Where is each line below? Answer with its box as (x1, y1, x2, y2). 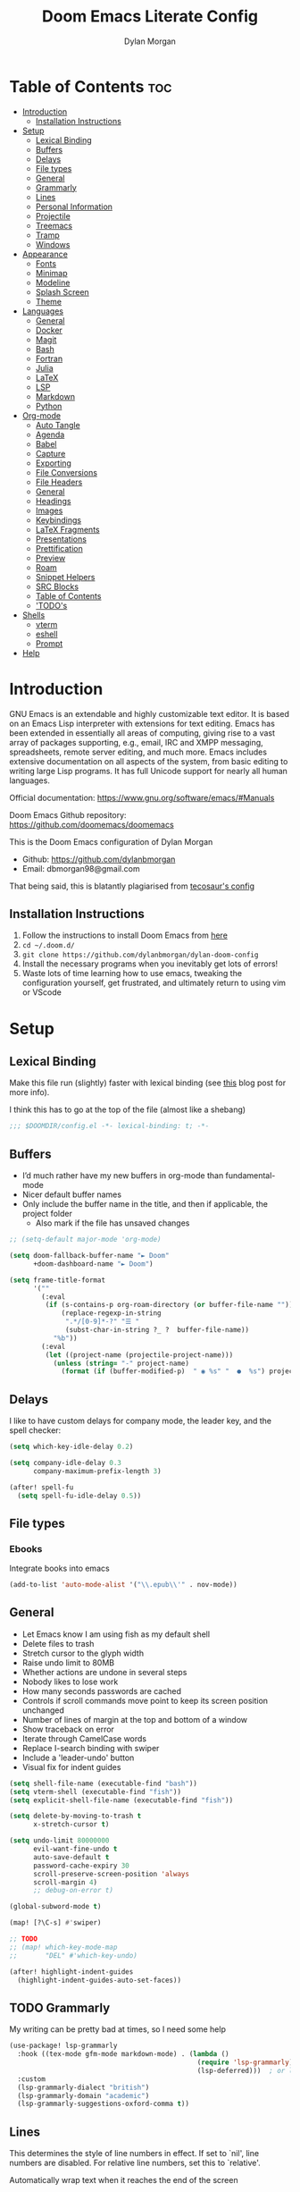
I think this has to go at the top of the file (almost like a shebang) (9, 1104, 246, 1115)
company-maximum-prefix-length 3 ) (32, 1466, 162, 1476)
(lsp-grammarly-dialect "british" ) (17, 2083, 150, 2092)
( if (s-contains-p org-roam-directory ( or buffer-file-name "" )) (45, 1301, 294, 1310)
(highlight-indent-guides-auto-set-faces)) (17, 1976, 181, 1985)
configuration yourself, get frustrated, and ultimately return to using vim (21, 977, 287, 989)
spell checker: (9, 1425, 62, 1436)
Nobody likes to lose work (21, 1676, 119, 1687)
